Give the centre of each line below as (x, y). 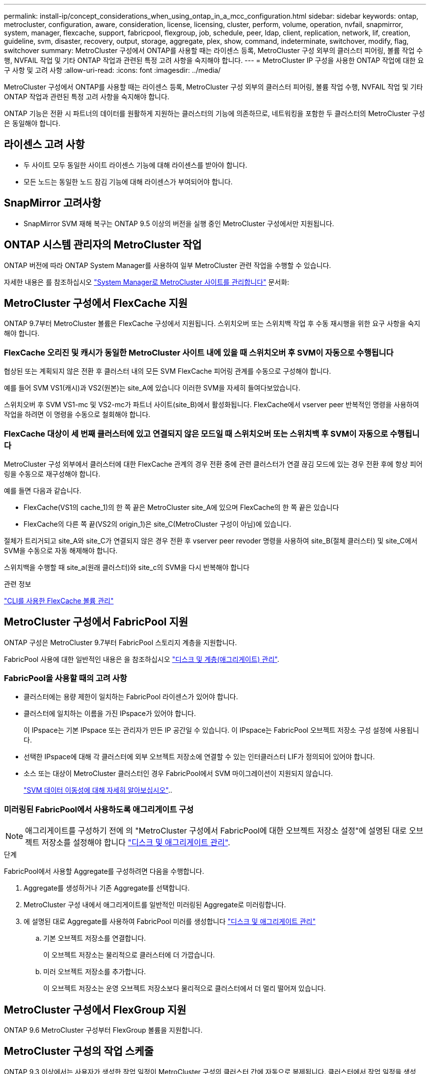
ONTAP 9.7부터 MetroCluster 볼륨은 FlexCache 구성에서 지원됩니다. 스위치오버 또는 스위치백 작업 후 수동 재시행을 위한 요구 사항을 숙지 (212, 324)
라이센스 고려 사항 (44, 145)
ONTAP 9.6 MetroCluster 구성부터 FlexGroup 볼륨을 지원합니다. (103, 1030)
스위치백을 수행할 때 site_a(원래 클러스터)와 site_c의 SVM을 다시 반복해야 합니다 (127, 567)
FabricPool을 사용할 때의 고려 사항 (66, 678)
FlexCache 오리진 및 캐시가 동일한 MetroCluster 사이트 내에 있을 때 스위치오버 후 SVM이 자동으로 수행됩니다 (199, 352)
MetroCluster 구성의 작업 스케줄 (79, 1051)
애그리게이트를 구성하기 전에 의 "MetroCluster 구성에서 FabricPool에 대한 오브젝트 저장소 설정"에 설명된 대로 (216, 831)
